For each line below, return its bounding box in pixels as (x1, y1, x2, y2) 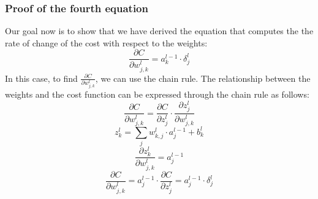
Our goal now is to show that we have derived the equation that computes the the (5, 24, 314, 37)
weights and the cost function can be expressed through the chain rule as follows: (5, 88, 309, 101)
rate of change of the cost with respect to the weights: (5, 36, 208, 49)
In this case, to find (5, 71, 78, 84)
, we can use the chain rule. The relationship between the (95, 71, 311, 84)
